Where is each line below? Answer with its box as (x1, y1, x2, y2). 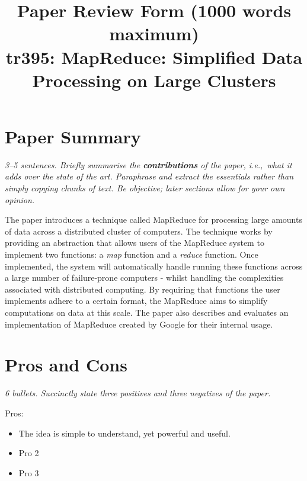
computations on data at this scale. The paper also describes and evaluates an (5, 306, 289, 318)
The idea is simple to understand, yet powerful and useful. (18, 427, 231, 439)
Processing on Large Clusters (32, 68, 276, 92)
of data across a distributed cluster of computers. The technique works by (5, 225, 273, 237)
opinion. (5, 193, 35, 206)
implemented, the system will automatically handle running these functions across (5, 259, 303, 272)
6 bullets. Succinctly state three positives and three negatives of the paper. (5, 387, 271, 399)
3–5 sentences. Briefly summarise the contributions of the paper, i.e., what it (5, 158, 292, 171)
